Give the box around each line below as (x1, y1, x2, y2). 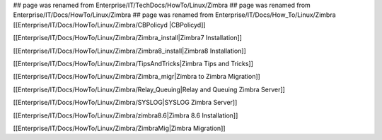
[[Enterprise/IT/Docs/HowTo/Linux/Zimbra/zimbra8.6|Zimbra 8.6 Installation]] (13, 111, 238, 120)
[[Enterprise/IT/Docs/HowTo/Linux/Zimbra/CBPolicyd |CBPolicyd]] (13, 20, 206, 29)
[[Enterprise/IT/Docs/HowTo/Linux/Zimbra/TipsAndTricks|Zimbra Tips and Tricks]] (13, 59, 254, 68)
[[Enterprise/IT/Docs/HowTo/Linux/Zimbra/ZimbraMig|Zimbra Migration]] (13, 124, 226, 132)
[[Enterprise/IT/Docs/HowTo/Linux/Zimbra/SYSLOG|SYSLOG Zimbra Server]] (13, 98, 238, 107)
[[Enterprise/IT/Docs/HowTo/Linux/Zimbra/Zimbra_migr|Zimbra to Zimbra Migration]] (13, 72, 261, 81)
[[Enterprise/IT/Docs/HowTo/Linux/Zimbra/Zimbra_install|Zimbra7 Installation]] (13, 34, 242, 42)
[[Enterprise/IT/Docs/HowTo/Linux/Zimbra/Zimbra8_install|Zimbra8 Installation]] (13, 46, 247, 55)
